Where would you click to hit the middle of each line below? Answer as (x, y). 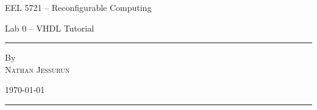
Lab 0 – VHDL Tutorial (50, 28)
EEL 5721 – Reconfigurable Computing (78, 7)
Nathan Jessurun (37, 69)
